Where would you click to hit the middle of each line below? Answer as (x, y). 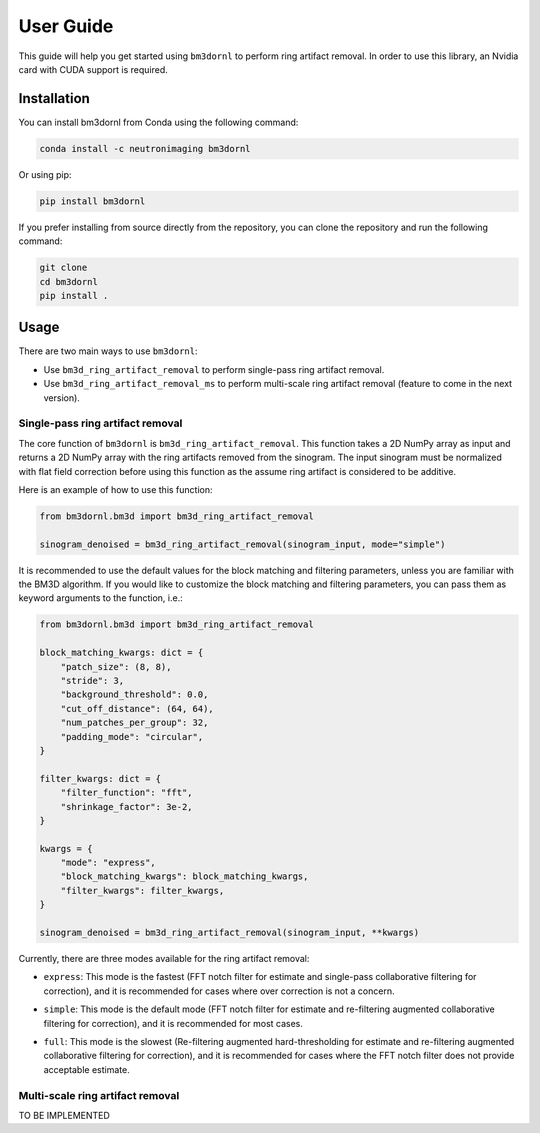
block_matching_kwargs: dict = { (121, 653)
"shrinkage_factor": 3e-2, (127, 806)
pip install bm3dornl (92, 201)
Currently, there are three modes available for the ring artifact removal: (164, 959)
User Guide (66, 26)
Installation (54, 98)
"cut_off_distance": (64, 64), (137, 708)
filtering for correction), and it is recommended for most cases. (173, 1023)
